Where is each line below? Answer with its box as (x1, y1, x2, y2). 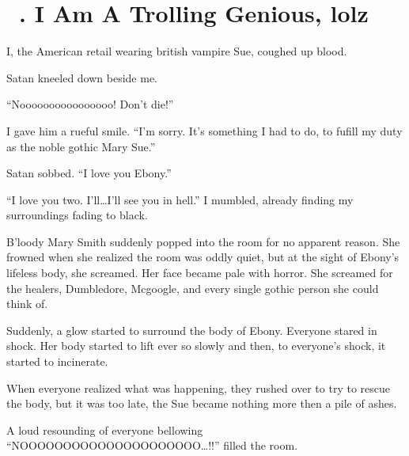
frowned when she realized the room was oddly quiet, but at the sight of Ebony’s (6, 249, 400, 265)
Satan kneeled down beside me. (6, 69, 158, 85)
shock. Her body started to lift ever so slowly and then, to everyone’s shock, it (6, 337, 386, 354)
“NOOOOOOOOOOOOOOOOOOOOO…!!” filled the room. (6, 437, 298, 454)
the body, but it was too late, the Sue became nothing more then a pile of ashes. (6, 395, 397, 412)
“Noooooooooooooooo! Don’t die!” (6, 96, 174, 112)
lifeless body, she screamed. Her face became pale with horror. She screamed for (6, 264, 393, 281)
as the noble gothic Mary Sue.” (6, 138, 156, 154)
